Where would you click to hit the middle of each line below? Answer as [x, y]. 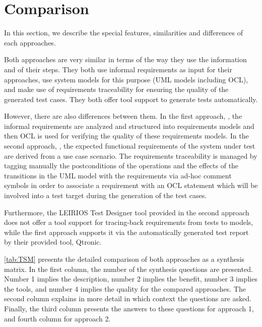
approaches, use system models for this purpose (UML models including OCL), [126, 79]
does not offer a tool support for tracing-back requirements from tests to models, [129, 222]
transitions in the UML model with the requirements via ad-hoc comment [118, 175]
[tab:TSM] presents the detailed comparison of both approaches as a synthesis [124, 259]
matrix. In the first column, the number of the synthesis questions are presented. [128, 269]
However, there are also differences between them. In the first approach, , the [123, 116]
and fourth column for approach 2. [57, 318]
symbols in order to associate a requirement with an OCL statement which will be [131, 185]
